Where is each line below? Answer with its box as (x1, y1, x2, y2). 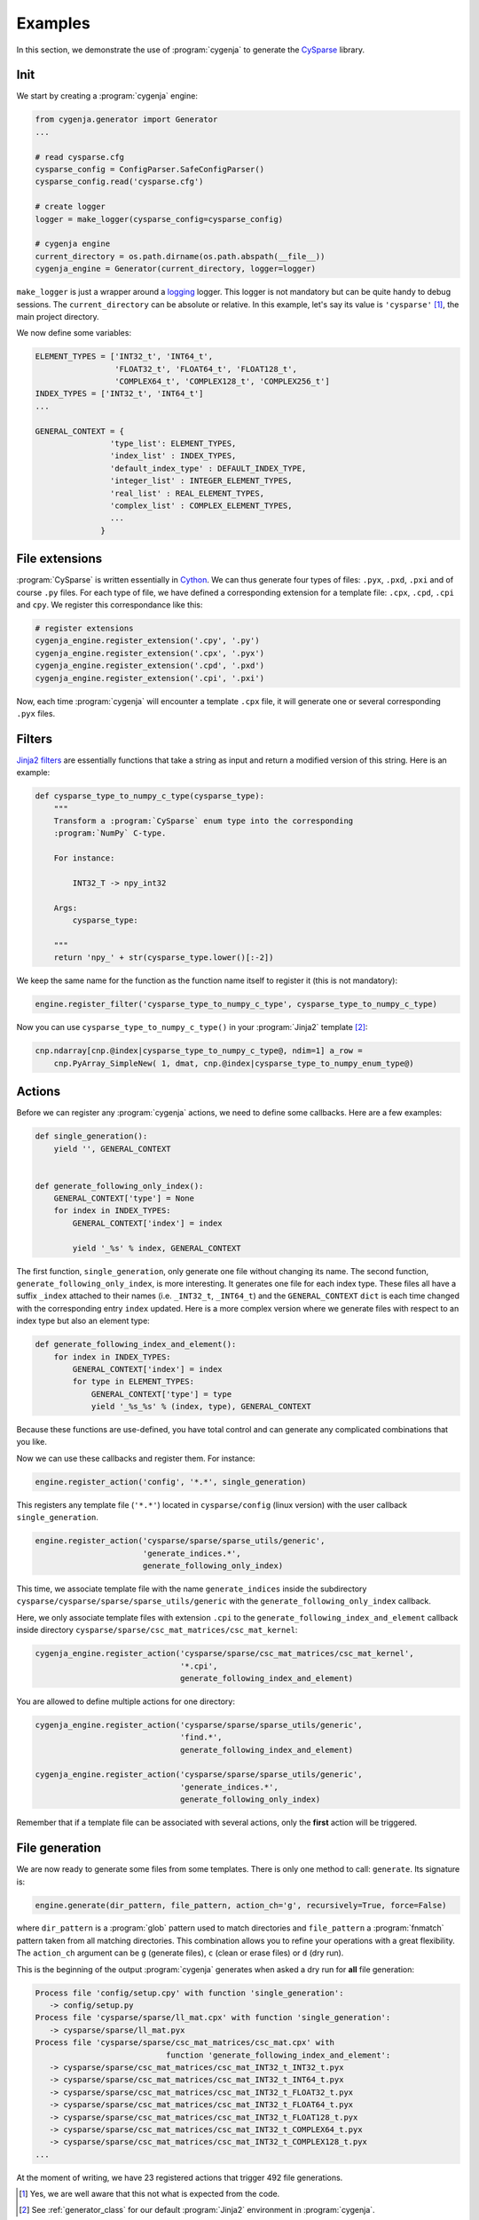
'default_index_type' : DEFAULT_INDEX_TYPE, (109, 463, 307, 473)
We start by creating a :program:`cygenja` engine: (16, 91, 199, 101)
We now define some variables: (16, 328, 132, 338)
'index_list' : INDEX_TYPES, (109, 451, 237, 461)
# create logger (35, 202, 106, 212)
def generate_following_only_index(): (35, 1181, 204, 1191)
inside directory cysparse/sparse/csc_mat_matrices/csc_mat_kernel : (16, 1625, 298, 1636)
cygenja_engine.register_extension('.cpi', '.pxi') (35, 673, 265, 683)
